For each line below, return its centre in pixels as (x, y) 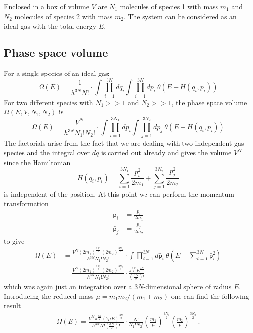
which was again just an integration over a (68, 286)
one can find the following (210, 296)
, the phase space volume (209, 102)
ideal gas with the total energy (50, 26)
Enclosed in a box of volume (47, 6)
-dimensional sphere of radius (187, 286)
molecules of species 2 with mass (64, 16)
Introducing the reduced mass (49, 296)
